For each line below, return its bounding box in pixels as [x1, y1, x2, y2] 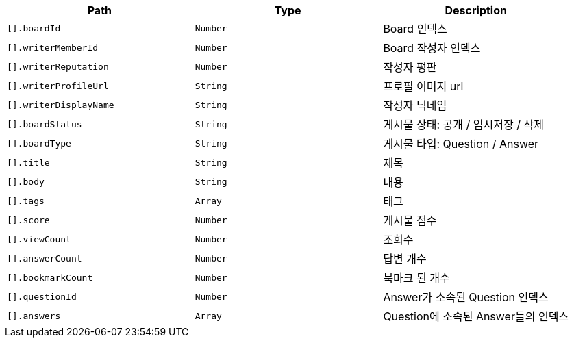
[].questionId [7, 291, 77, 302]
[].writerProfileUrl [7, 80, 109, 91]
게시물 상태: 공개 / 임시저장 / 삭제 [383, 118, 544, 131]
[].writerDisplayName [7, 99, 114, 110]
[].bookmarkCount [7, 272, 93, 283]
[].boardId [7, 23, 61, 34]
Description [445, 3, 507, 17]
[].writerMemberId [7, 42, 99, 53]
